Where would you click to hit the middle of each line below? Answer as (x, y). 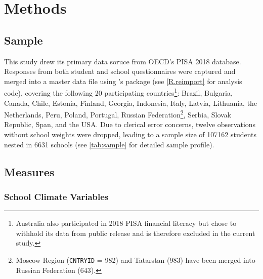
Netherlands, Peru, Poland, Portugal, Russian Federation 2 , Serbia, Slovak (118, 114)
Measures (29, 171)
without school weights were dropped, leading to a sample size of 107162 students (130, 134)
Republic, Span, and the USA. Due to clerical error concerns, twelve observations (130, 124)
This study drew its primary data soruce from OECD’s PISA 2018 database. (123, 61)
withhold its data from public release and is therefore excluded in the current (136, 233)
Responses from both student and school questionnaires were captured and (120, 71)
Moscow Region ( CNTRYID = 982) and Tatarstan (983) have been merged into (136, 260)
